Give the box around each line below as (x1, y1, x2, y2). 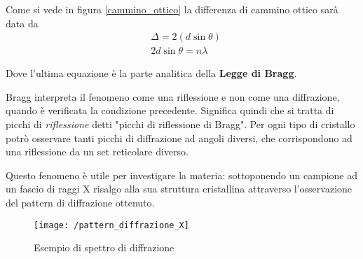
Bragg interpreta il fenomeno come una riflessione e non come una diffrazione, (6, 89, 340, 104)
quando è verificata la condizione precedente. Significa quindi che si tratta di (6, 103, 334, 118)
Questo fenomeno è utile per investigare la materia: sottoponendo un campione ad (6, 167, 358, 182)
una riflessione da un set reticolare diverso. (6, 144, 189, 159)
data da (6, 15, 39, 30)
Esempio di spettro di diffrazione (34, 240, 174, 255)
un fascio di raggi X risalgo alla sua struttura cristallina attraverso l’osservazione (6, 181, 352, 196)
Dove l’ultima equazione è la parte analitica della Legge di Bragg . (6, 66, 297, 80)
